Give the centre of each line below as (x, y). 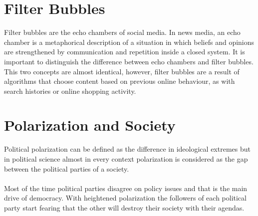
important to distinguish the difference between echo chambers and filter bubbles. (129, 61)
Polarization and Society (90, 125)
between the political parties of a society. (67, 168)
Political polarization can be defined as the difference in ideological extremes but (127, 149)
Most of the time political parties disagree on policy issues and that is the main (126, 188)
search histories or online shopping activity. (70, 91)
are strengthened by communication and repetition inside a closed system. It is (125, 52)
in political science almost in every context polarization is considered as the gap (126, 159)
